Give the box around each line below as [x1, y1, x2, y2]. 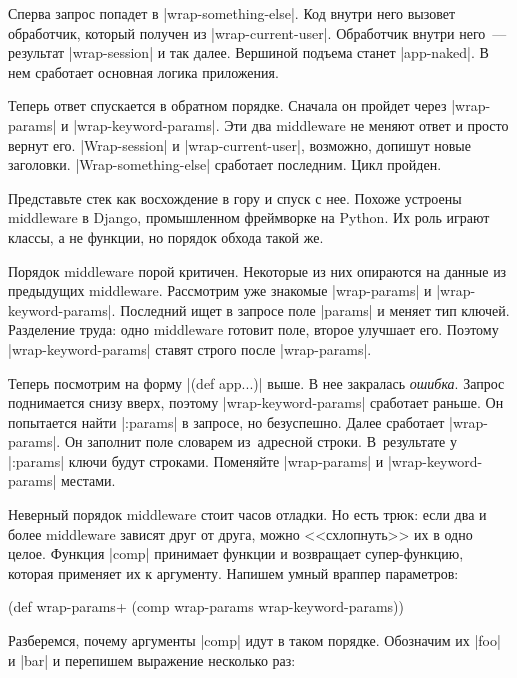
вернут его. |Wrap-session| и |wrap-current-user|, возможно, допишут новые [8, 134, 471, 155]
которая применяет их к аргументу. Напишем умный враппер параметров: [8, 562, 459, 583]
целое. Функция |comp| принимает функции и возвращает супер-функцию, [8, 543, 464, 564]
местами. [61, 470, 116, 491]
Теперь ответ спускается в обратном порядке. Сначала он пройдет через [8, 95, 447, 116]
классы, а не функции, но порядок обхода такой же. [8, 226, 324, 247]
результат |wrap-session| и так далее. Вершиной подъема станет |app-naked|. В [8, 42, 489, 63]
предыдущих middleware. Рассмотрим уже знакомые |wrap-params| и [8, 280, 432, 301]
